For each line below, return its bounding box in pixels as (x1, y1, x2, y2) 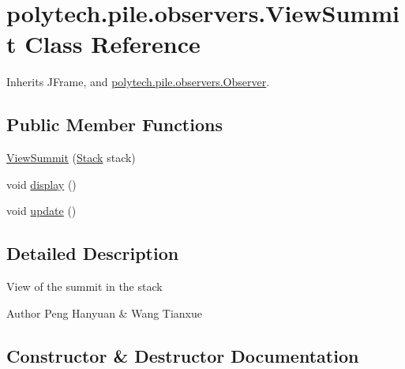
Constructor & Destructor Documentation (6, 343, 359, 367)
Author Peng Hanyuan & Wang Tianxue (6, 304, 203, 321)
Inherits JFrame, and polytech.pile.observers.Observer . (6, 73, 270, 90)
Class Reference (24, 28, 201, 60)
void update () (6, 202, 77, 219)
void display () (6, 175, 77, 192)
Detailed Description (6, 241, 179, 265)
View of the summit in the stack (6, 278, 163, 295)
